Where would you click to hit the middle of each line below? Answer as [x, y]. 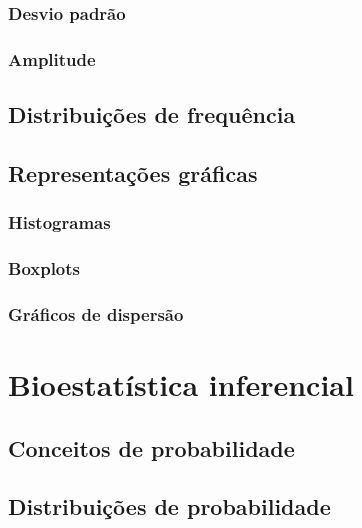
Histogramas [59, 222]
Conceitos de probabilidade [151, 447]
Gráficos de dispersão [96, 313]
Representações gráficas [133, 172]
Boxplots [44, 268]
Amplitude [52, 58]
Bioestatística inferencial [181, 383]
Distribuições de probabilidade [169, 506]
